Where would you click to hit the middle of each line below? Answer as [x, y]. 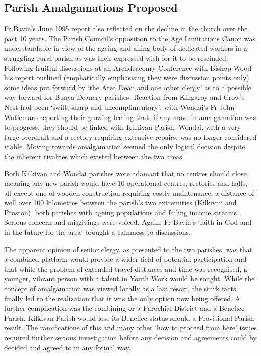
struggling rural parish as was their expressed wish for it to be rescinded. [116, 57]
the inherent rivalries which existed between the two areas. [94, 156]
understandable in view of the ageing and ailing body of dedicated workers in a [126, 48]
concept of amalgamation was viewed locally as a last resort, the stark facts [120, 288]
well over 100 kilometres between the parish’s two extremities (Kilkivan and [120, 203]
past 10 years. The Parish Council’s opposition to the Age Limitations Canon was [130, 38]
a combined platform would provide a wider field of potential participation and [125, 259]
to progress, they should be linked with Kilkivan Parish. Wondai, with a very [123, 127]
